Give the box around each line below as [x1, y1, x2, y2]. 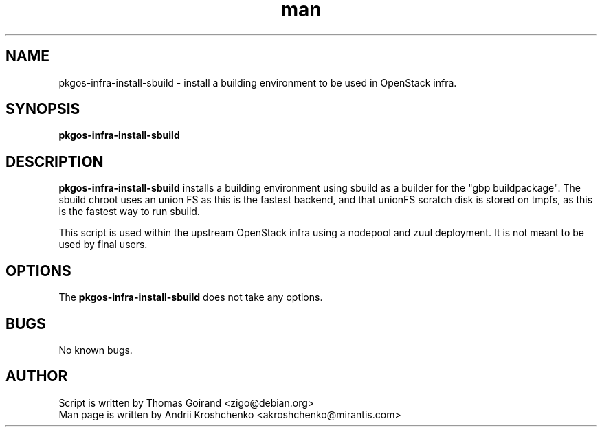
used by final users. [58, 238, 148, 251]
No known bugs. [58, 343, 133, 356]
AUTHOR [5, 367, 68, 385]
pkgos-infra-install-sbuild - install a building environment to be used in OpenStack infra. [58, 76, 457, 89]
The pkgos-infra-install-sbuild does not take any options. [58, 291, 323, 304]
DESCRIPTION [5, 152, 104, 170]
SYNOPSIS [5, 100, 80, 118]
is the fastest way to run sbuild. [58, 205, 200, 218]
